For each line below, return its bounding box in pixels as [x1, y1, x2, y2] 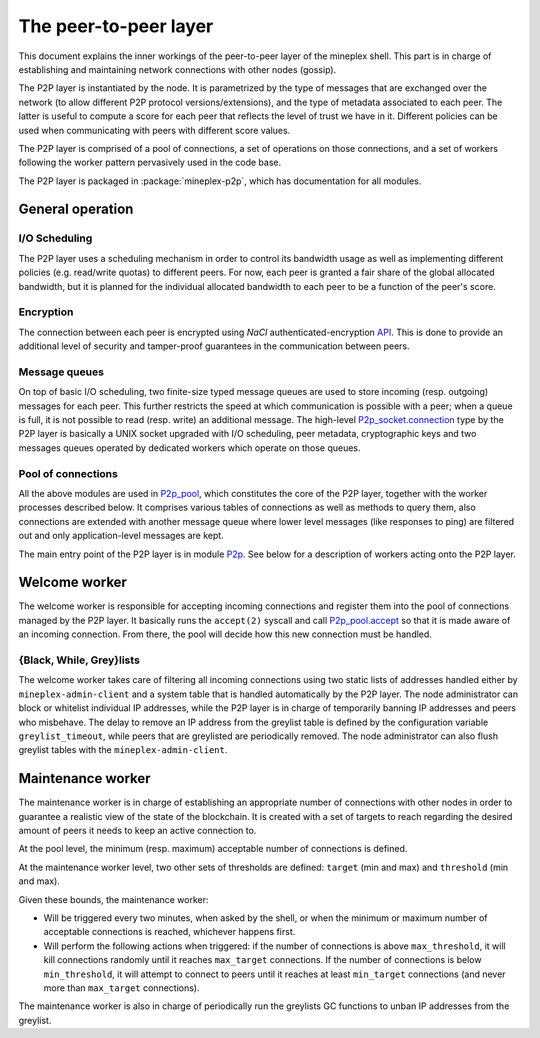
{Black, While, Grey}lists [18, 653, 140, 667]
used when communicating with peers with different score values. [18, 124, 291, 136]
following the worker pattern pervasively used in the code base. [18, 156, 282, 169]
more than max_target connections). [43, 981, 200, 994]
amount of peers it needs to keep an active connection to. [18, 825, 257, 837]
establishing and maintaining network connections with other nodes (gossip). [18, 63, 337, 75]
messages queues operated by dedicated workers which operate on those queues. [18, 441, 361, 454]
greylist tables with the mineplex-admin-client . [18, 744, 228, 756]
